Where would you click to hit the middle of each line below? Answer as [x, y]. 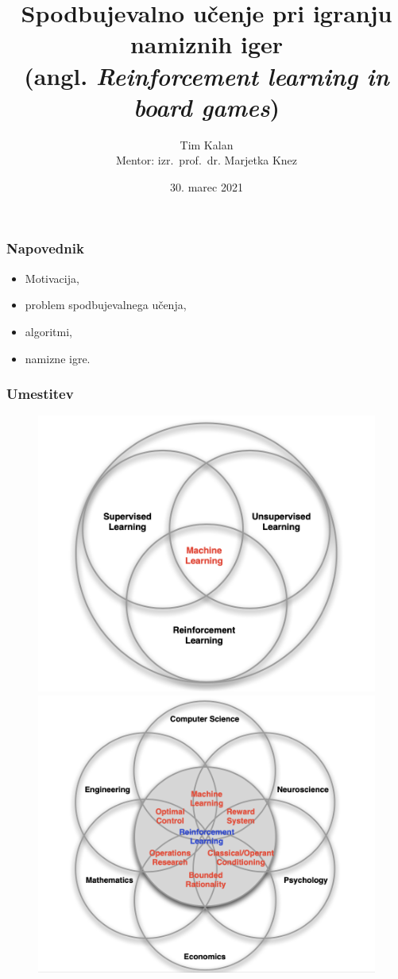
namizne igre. [58, 358]
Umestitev [40, 394]
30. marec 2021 [207, 186]
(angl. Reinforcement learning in [207, 75]
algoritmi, [48, 331]
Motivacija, [52, 278]
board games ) [207, 106]
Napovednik [45, 248]
